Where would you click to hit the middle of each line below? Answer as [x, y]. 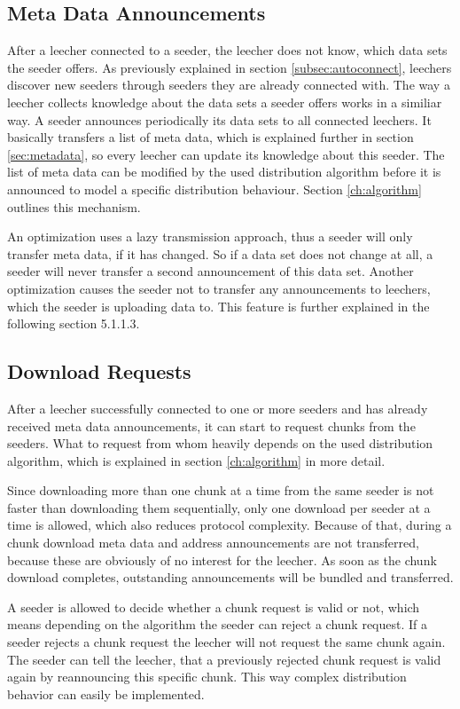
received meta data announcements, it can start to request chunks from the [211, 425]
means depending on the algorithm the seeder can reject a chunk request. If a [218, 624]
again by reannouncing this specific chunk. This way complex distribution [207, 677]
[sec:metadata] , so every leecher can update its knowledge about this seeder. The [226, 154]
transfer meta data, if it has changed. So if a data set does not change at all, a [220, 253]
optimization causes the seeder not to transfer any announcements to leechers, [219, 288]
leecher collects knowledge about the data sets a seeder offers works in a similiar [225, 102]
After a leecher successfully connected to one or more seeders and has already [218, 408]
